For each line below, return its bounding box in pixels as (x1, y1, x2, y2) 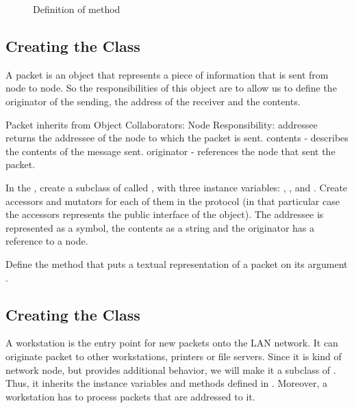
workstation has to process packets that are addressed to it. (5, 389, 255, 403)
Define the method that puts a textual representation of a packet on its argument (5, 256, 348, 271)
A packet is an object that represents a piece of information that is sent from (5, 67, 329, 81)
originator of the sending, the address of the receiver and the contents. (5, 94, 301, 108)
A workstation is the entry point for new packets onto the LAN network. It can (5, 336, 338, 350)
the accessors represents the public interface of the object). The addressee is (5, 207, 324, 221)
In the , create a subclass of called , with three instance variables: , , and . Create (5, 180, 348, 194)
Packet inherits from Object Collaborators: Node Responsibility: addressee (5, 117, 318, 131)
